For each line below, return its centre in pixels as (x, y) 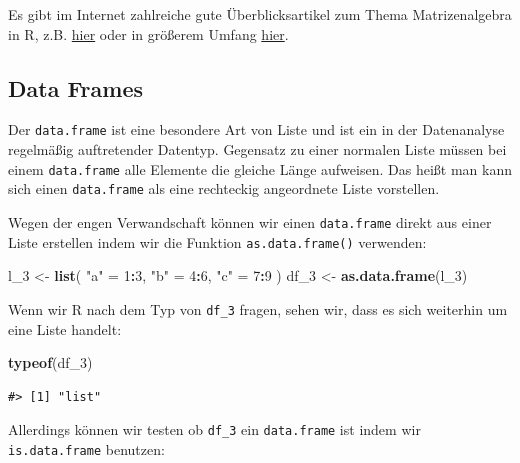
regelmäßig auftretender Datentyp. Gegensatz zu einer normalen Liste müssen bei (257, 149)
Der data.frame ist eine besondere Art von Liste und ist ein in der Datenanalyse (256, 129)
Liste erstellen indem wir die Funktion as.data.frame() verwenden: (217, 241)
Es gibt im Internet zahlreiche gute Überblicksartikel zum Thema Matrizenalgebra (260, 14)
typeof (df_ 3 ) (50, 362)
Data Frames (76, 87)
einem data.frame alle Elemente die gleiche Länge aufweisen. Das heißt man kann (260, 168)
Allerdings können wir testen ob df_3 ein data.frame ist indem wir (214, 429)
